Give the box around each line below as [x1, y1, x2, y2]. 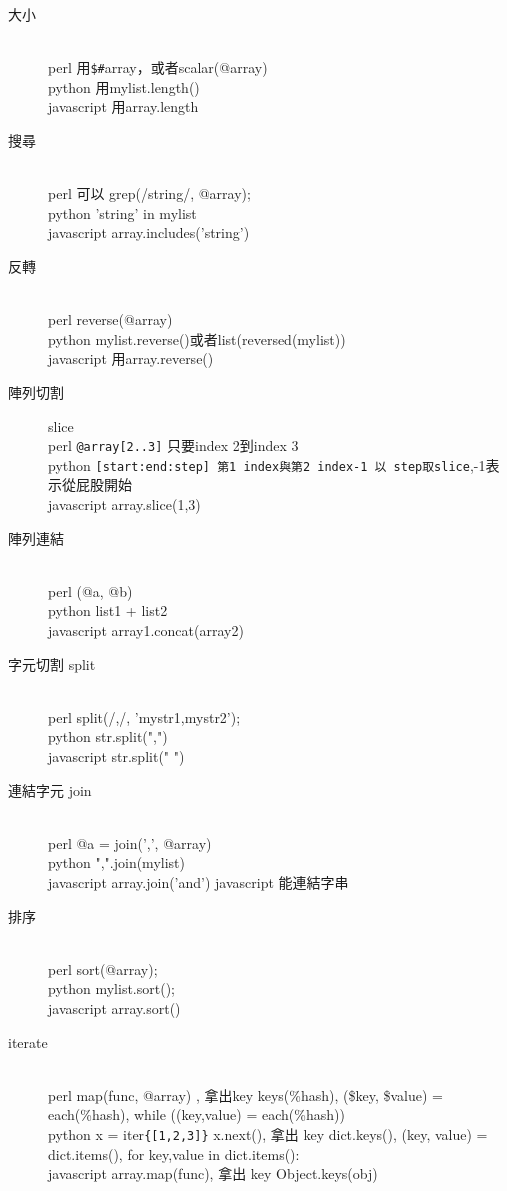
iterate [8, 1031, 48, 1052]
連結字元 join [8, 779, 92, 800]
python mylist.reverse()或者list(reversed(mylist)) [48, 328, 346, 349]
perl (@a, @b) [48, 580, 133, 601]
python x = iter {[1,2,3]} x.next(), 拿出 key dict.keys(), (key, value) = [48, 1123, 488, 1144]
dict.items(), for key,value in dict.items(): [48, 1143, 300, 1164]
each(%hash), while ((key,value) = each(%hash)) [48, 1104, 345, 1125]
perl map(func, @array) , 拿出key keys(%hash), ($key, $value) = [48, 1084, 444, 1105]
